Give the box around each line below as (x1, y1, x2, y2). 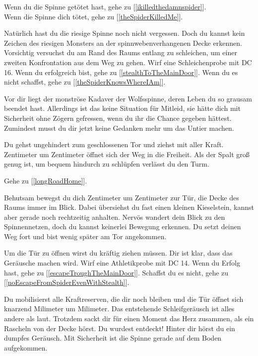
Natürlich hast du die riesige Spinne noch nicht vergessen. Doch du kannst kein (4, 28, 245, 38)
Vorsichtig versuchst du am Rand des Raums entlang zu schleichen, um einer (4, 47, 237, 58)
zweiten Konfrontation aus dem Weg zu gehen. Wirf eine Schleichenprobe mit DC (4, 57, 252, 67)
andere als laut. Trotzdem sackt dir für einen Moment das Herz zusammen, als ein (4, 313, 254, 324)
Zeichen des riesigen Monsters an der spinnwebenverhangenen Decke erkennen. (4, 37, 242, 48)
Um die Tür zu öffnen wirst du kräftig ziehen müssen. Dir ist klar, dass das (4, 248, 233, 258)
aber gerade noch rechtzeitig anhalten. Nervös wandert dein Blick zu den (4, 211, 225, 222)
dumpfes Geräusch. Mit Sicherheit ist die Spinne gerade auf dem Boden (4, 333, 222, 343)
